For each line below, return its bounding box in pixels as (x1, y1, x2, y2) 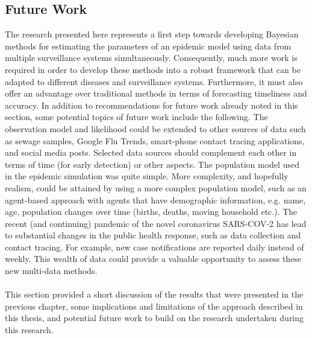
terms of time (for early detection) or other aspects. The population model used (5, 158, 299, 170)
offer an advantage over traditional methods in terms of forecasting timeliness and (5, 87, 307, 100)
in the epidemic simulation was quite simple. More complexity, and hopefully (5, 170, 289, 182)
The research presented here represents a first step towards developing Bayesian (5, 28, 299, 40)
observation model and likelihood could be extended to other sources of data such (5, 122, 306, 135)
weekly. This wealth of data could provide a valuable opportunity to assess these (5, 252, 302, 265)
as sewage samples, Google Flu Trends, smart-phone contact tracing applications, (5, 134, 305, 147)
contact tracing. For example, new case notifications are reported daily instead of (5, 240, 304, 253)
